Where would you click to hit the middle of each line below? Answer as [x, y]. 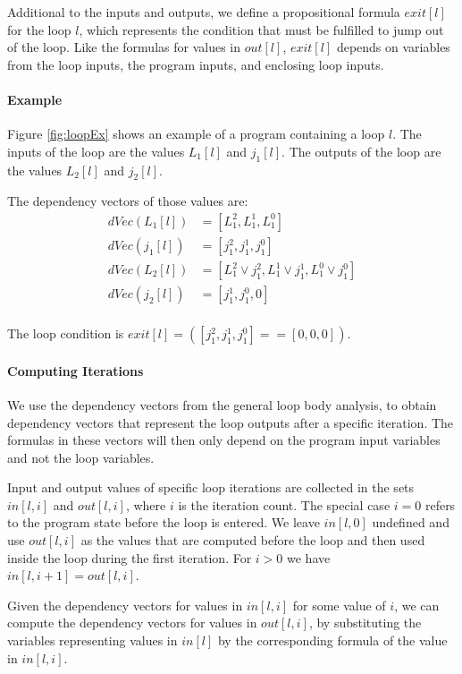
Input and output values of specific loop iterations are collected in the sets [211, 487]
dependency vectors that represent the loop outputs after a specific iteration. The [231, 422]
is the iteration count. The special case [284, 504]
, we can [417, 605]
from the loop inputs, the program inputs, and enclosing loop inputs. [196, 64]
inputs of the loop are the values [96, 151]
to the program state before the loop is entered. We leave [164, 522]
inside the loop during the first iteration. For [130, 557]
